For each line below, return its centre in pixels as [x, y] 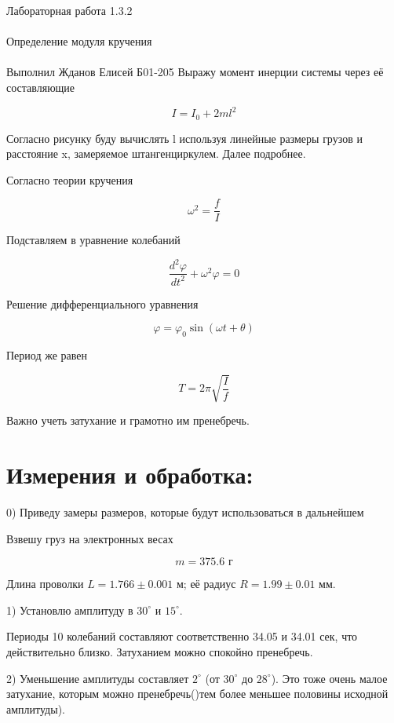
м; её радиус [206, 584]
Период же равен [47, 355]
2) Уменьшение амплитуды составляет [98, 678]
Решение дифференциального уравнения [102, 303]
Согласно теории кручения [70, 179]
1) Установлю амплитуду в [70, 610]
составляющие [41, 87]
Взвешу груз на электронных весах [90, 538]
